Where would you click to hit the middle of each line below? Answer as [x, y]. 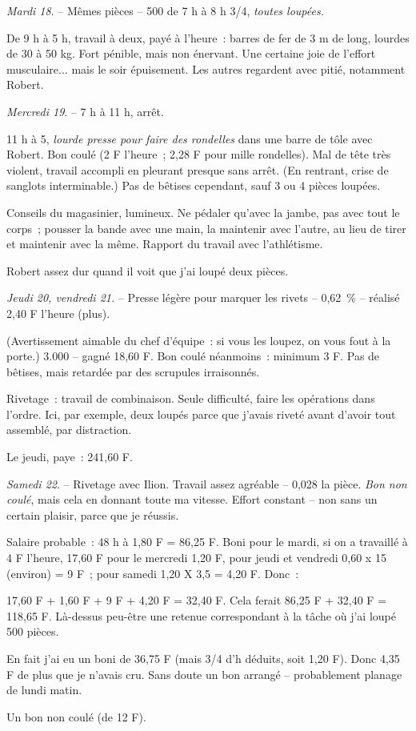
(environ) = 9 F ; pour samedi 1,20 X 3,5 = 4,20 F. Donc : [153, 573]
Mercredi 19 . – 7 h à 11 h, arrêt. [85, 111]
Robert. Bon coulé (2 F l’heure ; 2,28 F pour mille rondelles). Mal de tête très [199, 154]
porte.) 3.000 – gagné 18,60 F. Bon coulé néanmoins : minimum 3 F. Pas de [193, 356]
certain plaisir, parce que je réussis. [93, 514]
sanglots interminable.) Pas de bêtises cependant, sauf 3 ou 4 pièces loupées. [194, 185]
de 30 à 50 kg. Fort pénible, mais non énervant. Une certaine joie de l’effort [191, 53]
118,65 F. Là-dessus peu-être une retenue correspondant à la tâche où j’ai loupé [201, 615]
